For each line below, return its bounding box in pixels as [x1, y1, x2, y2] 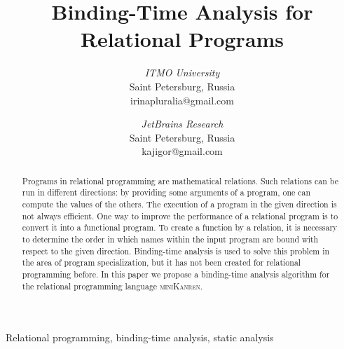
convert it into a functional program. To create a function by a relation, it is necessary [22, 221, 338, 233]
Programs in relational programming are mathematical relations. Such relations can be [22, 174, 338, 186]
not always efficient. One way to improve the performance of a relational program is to [22, 210, 338, 221]
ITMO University [144, 65, 220, 80]
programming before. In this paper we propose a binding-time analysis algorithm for [22, 268, 330, 280]
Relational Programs [80, 25, 284, 53]
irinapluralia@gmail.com [130, 93, 234, 107]
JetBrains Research [141, 116, 223, 131]
